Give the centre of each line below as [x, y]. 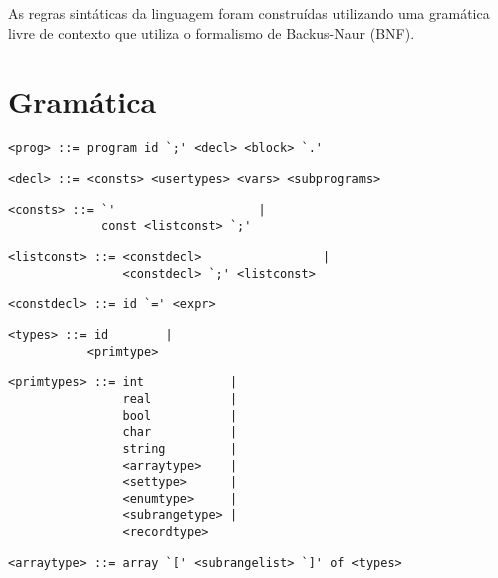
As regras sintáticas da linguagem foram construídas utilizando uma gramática [249, 13]
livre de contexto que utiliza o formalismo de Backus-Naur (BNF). [211, 32]
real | [180, 398]
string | [180, 448]
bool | [180, 415]
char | [180, 432]
